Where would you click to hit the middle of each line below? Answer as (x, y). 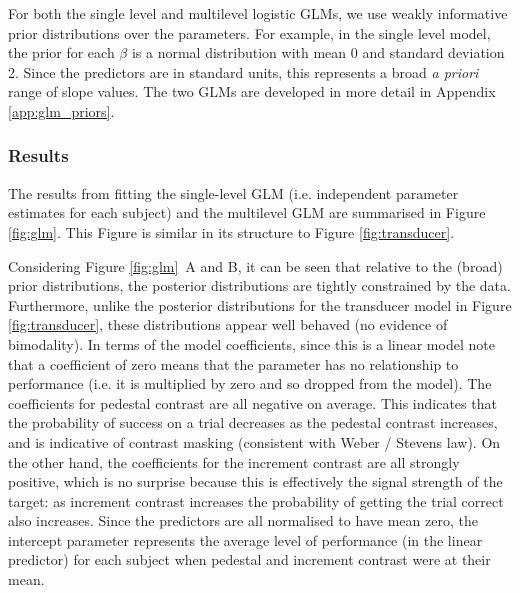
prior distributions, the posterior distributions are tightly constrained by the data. (259, 285)
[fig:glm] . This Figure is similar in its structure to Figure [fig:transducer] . (231, 231)
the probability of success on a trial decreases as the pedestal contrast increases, (253, 422)
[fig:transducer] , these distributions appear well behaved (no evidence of (228, 324)
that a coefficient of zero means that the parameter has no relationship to (233, 363)
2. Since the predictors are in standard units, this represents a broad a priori (243, 71)
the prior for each (61, 52)
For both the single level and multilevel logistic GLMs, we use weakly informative (258, 13)
